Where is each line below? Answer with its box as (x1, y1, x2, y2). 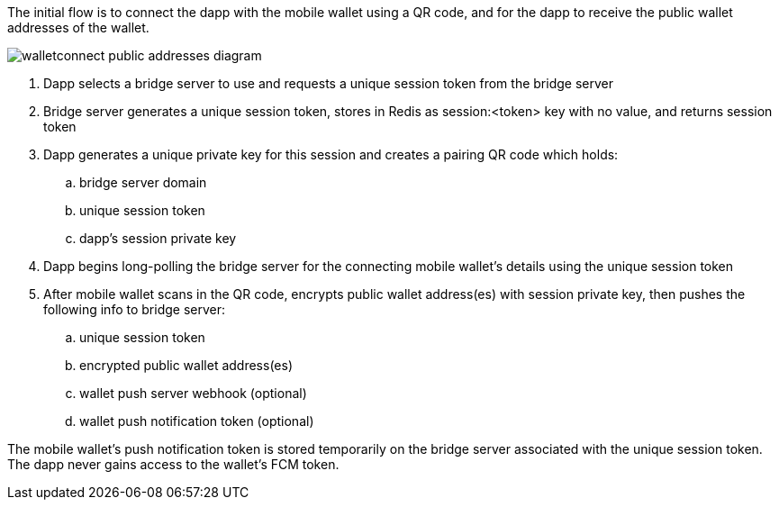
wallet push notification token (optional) (79, 413, 314, 429)
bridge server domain (79, 175, 207, 190)
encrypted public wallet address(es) (79, 358, 293, 373)
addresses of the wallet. (7, 20, 149, 35)
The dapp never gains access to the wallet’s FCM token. (7, 457, 340, 472)
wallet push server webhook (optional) (79, 385, 307, 401)
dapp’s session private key (79, 231, 237, 246)
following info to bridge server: (43, 302, 226, 317)
